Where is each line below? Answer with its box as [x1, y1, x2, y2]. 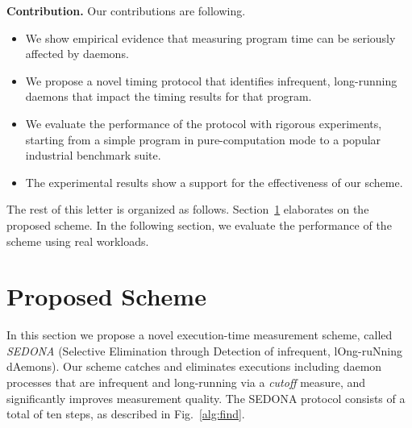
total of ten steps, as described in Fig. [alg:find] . [6, 405, 245, 422]
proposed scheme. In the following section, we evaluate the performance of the [6, 216, 392, 233]
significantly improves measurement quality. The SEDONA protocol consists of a [6, 389, 406, 406]
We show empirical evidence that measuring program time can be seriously [25, 29, 396, 46]
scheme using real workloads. [6, 232, 149, 249]
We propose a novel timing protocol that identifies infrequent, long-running [25, 72, 397, 89]
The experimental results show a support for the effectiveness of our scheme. [25, 173, 403, 190]
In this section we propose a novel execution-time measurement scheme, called [6, 326, 393, 343]
